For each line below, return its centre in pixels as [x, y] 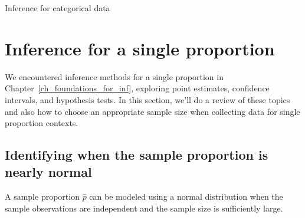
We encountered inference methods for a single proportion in [114, 76]
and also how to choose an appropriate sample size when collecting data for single [152, 111]
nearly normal [48, 172]
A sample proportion [42, 196]
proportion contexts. [42, 123]
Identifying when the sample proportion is [137, 155]
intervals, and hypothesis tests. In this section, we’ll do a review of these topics [147, 99]
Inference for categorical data [58, 8]
